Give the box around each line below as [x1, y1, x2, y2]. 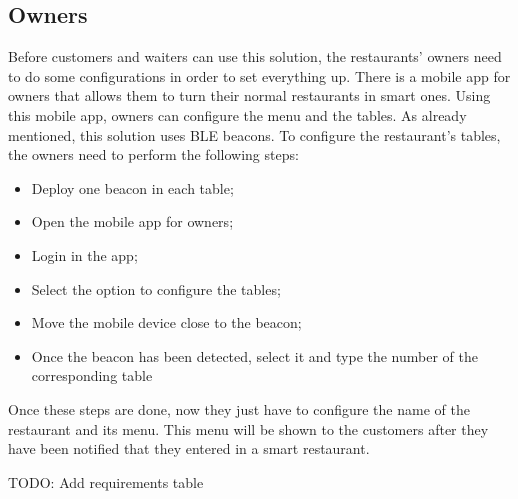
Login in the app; [31, 244, 138, 265]
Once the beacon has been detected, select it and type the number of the [31, 345, 479, 366]
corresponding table [31, 365, 153, 386]
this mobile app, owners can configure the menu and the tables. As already [8, 104, 467, 125]
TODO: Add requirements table [8, 471, 204, 492]
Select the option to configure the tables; [31, 278, 281, 299]
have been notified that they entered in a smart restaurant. [8, 438, 370, 459]
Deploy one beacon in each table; [31, 177, 234, 198]
